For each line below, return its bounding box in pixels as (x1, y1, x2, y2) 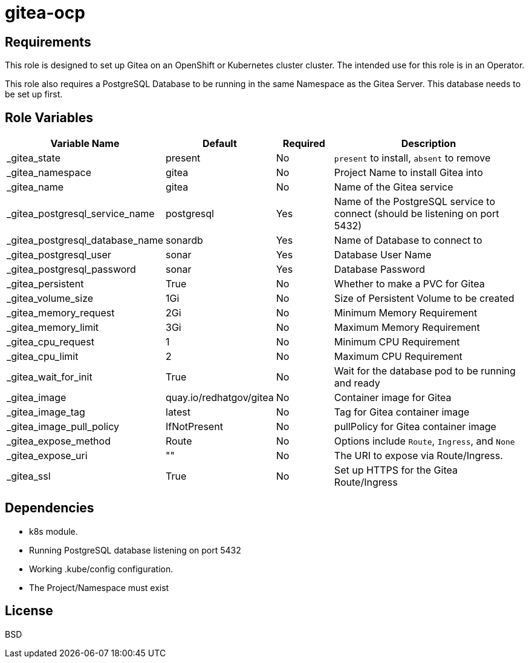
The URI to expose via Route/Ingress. (334, 449, 503, 462)
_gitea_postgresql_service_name (7, 207, 155, 220)
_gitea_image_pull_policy (7, 420, 120, 433)
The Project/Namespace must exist (29, 582, 169, 593)
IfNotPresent (166, 420, 223, 433)
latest (166, 406, 190, 419)
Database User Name (334, 249, 432, 261)
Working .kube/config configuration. (29, 563, 174, 574)
